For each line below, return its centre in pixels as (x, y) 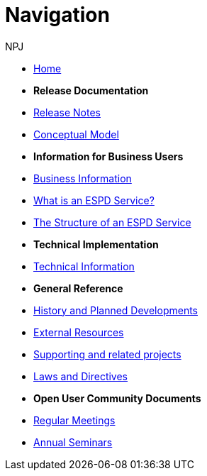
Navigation (57, 15)
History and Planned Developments (116, 310)
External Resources (79, 332)
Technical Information (84, 266)
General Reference (78, 288)
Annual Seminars (73, 442)
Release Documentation (91, 90)
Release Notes (67, 112)
